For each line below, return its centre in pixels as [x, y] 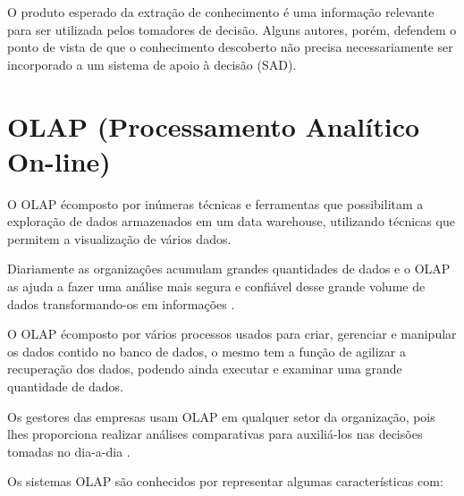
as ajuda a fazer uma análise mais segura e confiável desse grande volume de [216, 286]
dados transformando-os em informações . [121, 303]
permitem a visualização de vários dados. [119, 238]
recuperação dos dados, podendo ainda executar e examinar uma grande [205, 369]
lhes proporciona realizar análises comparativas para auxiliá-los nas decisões [215, 434]
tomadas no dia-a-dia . [69, 451]
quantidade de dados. [65, 387]
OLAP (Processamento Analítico [214, 126]
